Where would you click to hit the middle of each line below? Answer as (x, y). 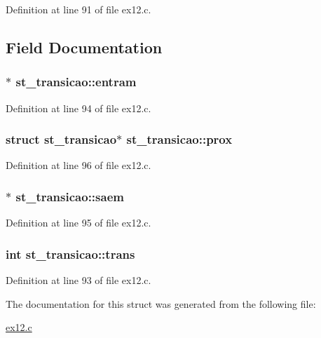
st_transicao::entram (76, 82)
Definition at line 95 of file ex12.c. (78, 223)
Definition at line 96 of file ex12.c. (78, 165)
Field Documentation (84, 47)
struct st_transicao (61, 139)
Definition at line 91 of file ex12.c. (78, 9)
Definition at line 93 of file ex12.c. (78, 280)
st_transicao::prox (179, 139)
